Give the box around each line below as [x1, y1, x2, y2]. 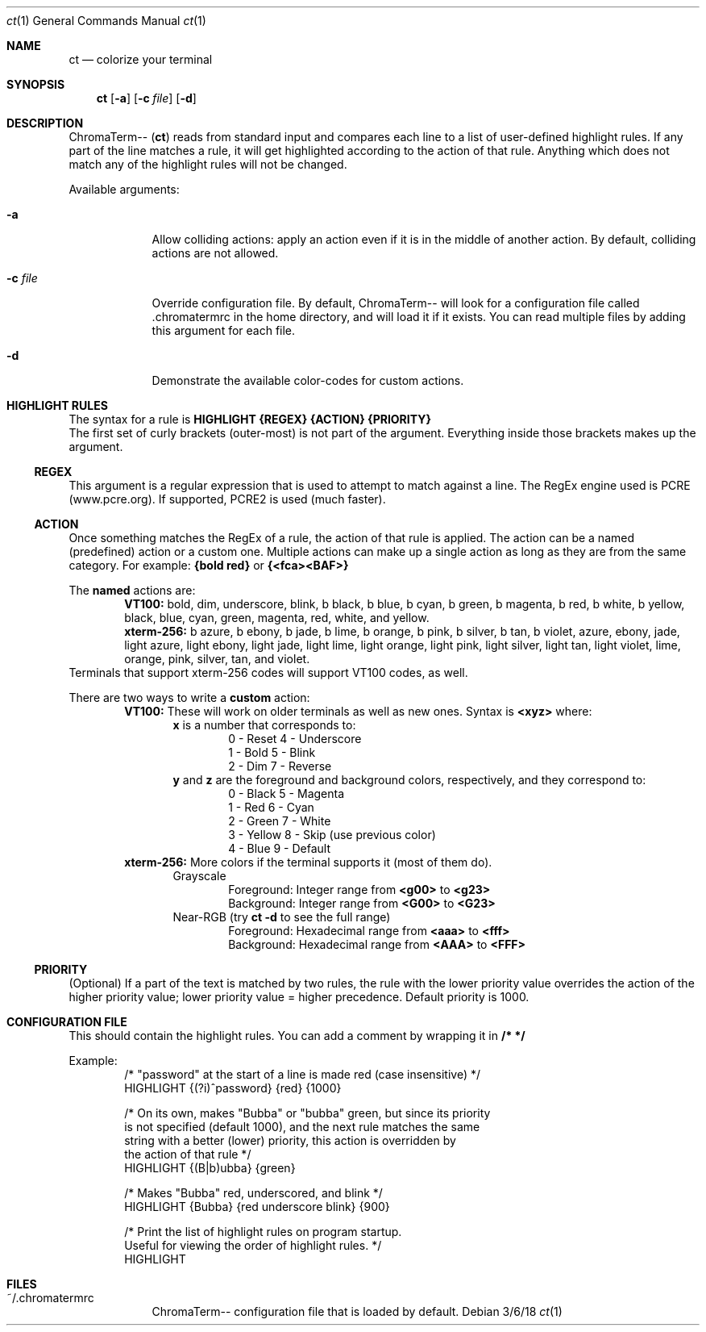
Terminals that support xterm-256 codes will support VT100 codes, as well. [69, 666, 468, 679]
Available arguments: [69, 182, 180, 196]
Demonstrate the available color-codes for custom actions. [152, 374, 464, 387]
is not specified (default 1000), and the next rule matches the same [124, 1120, 480, 1134]
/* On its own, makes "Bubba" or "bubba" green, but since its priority [124, 1106, 491, 1120]
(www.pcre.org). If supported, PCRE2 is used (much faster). [69, 492, 386, 506]
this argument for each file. [152, 324, 296, 337]
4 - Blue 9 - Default [228, 841, 331, 855]
